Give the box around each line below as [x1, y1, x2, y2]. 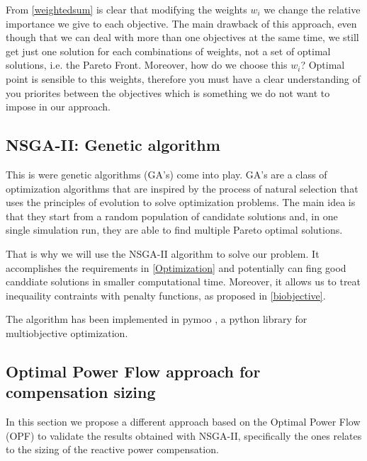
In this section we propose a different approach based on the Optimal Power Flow [6, 414, 361, 429]
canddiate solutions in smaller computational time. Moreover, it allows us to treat [6, 274, 361, 289]
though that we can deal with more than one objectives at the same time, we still [6, 30, 359, 45]
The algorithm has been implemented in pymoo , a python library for [6, 312, 307, 326]
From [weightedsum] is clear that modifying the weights [6, 2, 247, 16]
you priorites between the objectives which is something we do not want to [6, 85, 330, 100]
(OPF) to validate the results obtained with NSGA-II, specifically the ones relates [6, 428, 362, 443]
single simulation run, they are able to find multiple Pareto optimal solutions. [6, 222, 343, 237]
